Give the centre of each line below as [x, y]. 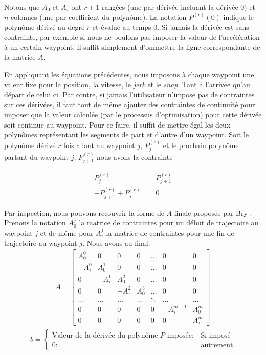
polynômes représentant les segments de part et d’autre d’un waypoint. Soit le [127, 134]
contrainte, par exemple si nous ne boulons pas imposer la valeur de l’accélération [132, 37]
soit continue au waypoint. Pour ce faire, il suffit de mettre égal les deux [117, 124]
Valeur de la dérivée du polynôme [105, 336]
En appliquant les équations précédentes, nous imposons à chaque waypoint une [129, 74]
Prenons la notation [35, 223]
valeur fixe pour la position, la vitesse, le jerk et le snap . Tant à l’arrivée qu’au [127, 84]
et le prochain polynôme [201, 145]
